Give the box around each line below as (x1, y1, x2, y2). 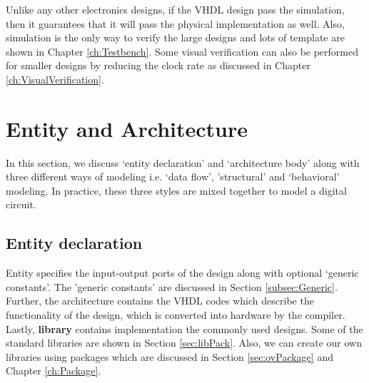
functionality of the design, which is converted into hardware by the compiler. (6, 307, 345, 322)
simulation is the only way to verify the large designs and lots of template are (6, 30, 345, 45)
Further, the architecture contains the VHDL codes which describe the (6, 293, 314, 308)
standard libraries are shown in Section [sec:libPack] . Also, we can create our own (6, 335, 362, 350)
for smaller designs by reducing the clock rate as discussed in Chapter (6, 58, 310, 73)
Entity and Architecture (6, 113, 248, 143)
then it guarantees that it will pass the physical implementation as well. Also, (6, 16, 345, 31)
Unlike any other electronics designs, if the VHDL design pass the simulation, (6, 2, 345, 16)
